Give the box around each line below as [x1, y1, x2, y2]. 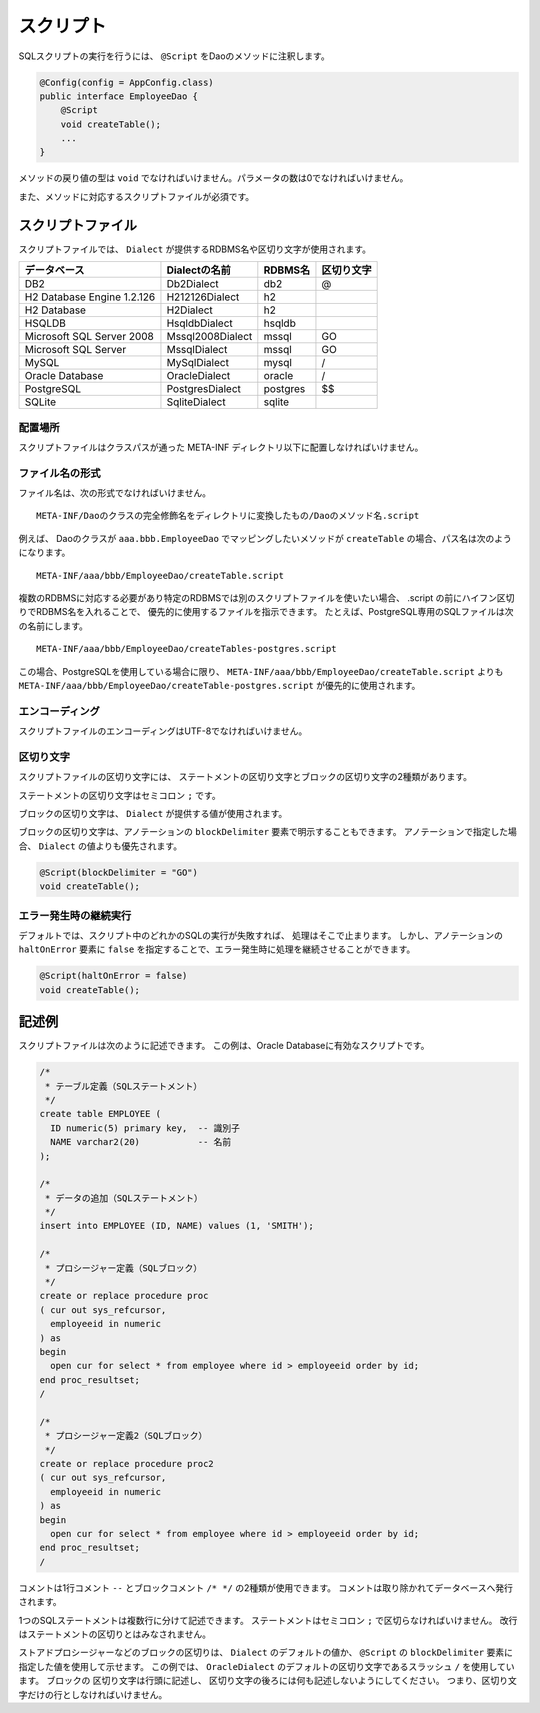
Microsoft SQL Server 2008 [24, 330, 154, 344]
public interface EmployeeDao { [39, 90, 199, 102]
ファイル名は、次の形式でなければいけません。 [18, 487, 212, 499]
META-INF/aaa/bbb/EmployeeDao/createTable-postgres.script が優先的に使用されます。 [18, 679, 421, 691]
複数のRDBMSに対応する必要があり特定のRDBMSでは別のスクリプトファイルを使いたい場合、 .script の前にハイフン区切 [18, 592, 515, 604]
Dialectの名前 [166, 263, 232, 277]
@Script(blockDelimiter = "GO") [39, 866, 199, 878]
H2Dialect [166, 303, 214, 317]
